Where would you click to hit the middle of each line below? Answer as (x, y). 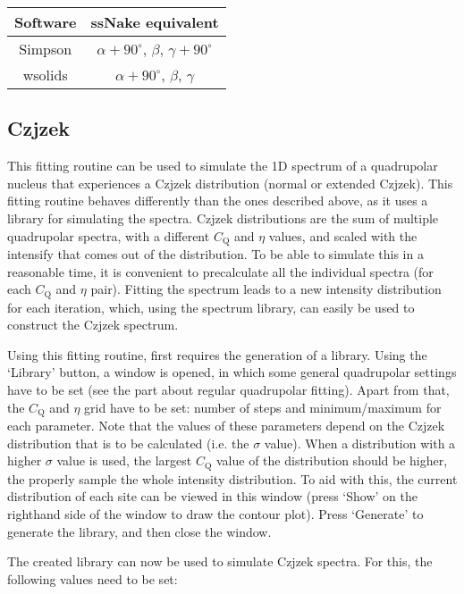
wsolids (45, 75)
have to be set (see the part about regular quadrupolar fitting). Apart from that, (228, 390)
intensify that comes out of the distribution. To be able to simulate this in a (215, 254)
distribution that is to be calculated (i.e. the (128, 443)
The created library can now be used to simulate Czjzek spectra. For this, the (220, 561)
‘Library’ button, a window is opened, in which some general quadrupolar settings (232, 372)
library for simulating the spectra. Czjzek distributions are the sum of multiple (223, 218)
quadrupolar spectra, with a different (109, 235)
